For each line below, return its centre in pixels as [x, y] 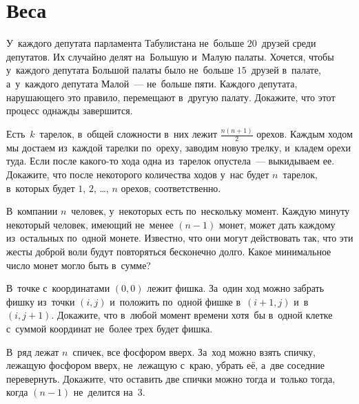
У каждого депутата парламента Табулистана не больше [125, 43]
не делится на [103, 392]
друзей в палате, [286, 70]
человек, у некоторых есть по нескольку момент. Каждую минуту [211, 211]
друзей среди [289, 43]
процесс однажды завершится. [70, 110]
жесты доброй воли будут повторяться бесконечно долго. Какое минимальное [169, 251]
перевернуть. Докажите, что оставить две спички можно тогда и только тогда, [171, 378]
